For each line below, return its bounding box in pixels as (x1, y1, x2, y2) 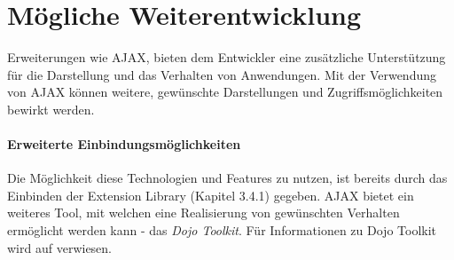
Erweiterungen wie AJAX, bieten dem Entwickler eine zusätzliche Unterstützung (7, 48, 446, 67)
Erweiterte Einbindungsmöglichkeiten (7, 135, 241, 154)
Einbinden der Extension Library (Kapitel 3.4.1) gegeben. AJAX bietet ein (7, 185, 414, 204)
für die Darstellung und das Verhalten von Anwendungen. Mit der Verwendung (7, 65, 437, 83)
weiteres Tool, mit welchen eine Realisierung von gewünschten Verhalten (7, 203, 400, 222)
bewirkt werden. (7, 99, 95, 118)
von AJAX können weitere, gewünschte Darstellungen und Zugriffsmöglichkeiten (7, 83, 443, 101)
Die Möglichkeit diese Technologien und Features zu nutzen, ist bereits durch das (7, 169, 448, 187)
